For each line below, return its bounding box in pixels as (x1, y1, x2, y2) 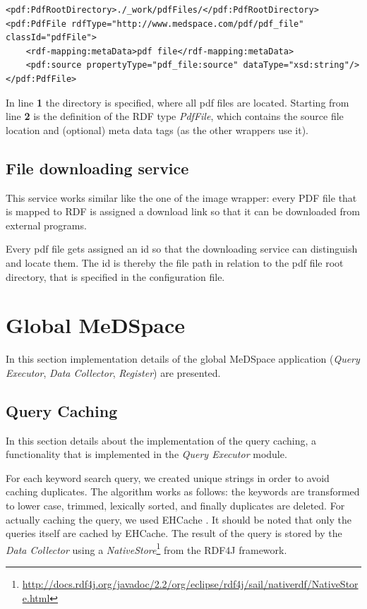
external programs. (6, 217, 87, 232)
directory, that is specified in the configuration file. (6, 269, 225, 284)
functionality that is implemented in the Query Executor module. (6, 447, 287, 462)
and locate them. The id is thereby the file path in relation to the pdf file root (6, 255, 344, 270)
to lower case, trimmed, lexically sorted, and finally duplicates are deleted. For (6, 498, 345, 512)
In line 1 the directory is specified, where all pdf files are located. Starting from (6, 95, 349, 109)
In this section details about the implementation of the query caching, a (6, 433, 317, 447)
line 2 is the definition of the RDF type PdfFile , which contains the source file (6, 109, 344, 123)
